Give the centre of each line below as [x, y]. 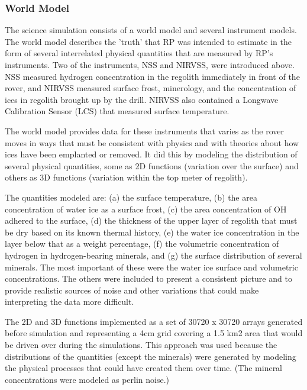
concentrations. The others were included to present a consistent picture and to [148, 278]
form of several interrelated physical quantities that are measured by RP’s [139, 53]
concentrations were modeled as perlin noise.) [87, 379]
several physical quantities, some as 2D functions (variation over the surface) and [152, 165]
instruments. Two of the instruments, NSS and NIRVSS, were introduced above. [150, 65]
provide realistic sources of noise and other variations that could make [132, 290]
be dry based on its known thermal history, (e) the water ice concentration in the [152, 232]
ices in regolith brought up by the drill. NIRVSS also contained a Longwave [142, 99]
